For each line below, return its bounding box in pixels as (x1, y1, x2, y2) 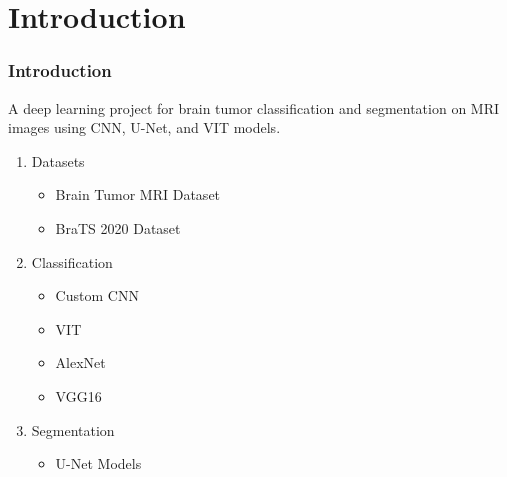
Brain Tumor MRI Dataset (55, 184, 221, 205)
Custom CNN (55, 285, 139, 306)
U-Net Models (55, 453, 142, 474)
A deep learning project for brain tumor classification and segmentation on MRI (8, 97, 500, 118)
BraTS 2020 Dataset (55, 217, 181, 238)
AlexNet (55, 352, 106, 373)
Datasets (31, 150, 85, 171)
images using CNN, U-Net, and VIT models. (8, 117, 281, 138)
